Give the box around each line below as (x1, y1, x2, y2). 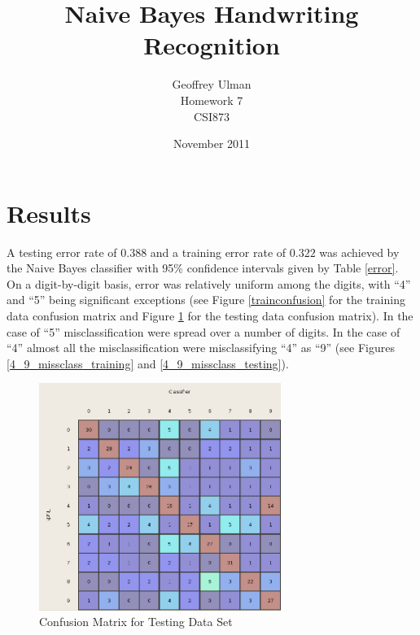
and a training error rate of (150, 243, 287, 260)
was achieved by (319, 243, 400, 260)
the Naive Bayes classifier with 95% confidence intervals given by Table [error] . (7, 259, 399, 276)
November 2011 (173, 135, 251, 152)
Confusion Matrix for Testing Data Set (39, 613, 233, 630)
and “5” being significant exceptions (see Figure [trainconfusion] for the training (7, 291, 405, 308)
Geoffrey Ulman (172, 76, 252, 93)
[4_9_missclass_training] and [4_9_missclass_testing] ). (7, 354, 289, 372)
